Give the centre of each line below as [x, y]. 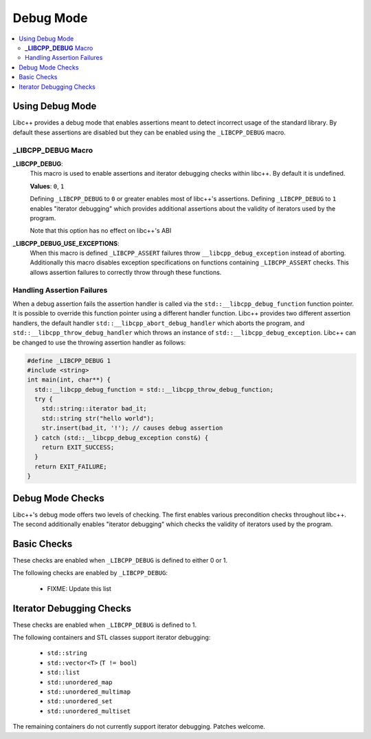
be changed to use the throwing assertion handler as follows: [99, 342]
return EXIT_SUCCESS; [78, 447]
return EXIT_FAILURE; [71, 466]
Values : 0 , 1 [47, 186]
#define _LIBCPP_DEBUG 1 [69, 361]
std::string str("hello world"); [98, 418]
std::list [64, 673]
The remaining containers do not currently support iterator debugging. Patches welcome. [139, 727]
